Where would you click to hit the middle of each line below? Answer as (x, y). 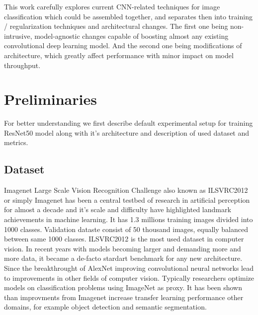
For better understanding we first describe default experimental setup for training (129, 123)
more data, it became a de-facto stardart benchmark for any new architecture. (123, 258)
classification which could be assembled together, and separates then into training (128, 16)
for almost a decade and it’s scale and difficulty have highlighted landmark (118, 209)
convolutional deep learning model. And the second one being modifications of (123, 45)
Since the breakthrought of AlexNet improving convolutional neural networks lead (129, 268)
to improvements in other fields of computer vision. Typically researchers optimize (129, 277)
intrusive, (18, 36)
